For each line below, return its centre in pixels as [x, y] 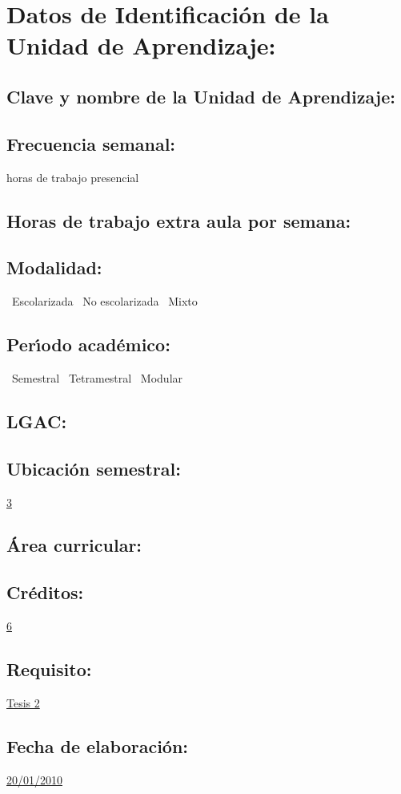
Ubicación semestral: [94, 468]
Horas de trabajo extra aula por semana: [179, 220]
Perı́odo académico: [88, 344]
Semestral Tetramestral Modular [97, 377]
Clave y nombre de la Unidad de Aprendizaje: [201, 96]
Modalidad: [54, 267]
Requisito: [49, 669]
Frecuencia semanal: [91, 143]
